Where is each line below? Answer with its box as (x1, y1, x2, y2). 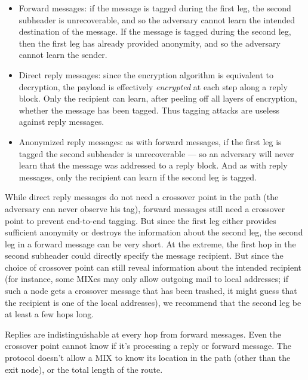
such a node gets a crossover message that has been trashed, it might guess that (5, 284, 297, 297)
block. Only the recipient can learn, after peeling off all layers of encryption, (19, 92, 297, 105)
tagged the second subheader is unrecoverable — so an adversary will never (19, 147, 294, 160)
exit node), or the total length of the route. (5, 363, 163, 375)
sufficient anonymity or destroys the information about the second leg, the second (5, 226, 303, 238)
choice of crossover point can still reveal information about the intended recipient (5, 261, 302, 273)
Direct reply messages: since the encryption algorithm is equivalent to (19, 68, 273, 81)
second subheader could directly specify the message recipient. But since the (5, 249, 284, 262)
